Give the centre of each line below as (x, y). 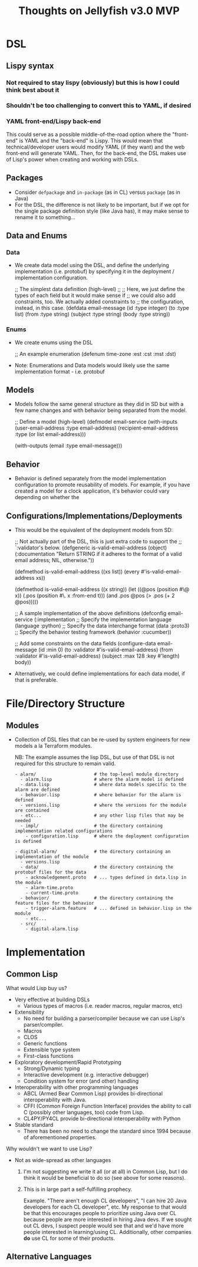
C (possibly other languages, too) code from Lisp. (84, 1112)
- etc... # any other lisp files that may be (102, 815)
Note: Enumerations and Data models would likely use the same (92, 365)
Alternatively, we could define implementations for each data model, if (100, 674)
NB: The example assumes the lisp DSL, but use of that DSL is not (95, 757)
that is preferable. (36, 679)
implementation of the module (52, 857)
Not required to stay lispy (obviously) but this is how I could (93, 83)
